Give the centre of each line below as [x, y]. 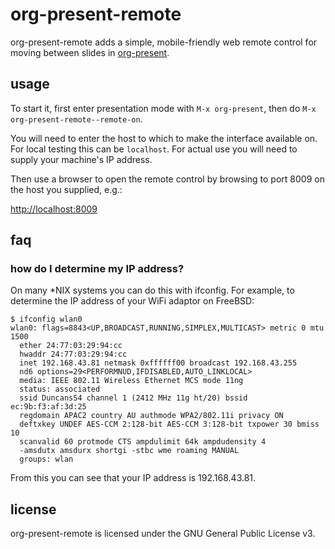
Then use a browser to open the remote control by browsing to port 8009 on [167, 179]
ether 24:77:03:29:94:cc [71, 346]
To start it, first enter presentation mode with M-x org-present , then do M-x [163, 108]
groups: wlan [46, 459]
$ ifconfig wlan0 [46, 319]
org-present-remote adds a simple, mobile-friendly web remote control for [164, 42]
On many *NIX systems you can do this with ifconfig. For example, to [152, 290]
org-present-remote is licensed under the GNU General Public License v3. [163, 534]
